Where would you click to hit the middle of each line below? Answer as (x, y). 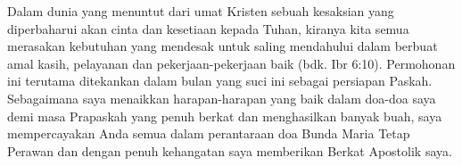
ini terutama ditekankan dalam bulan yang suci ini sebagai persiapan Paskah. (220, 81)
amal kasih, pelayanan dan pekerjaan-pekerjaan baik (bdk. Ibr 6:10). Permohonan (231, 63)
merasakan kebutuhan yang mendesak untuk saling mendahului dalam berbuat (223, 46)
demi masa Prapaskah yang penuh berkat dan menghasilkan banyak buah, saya (225, 116)
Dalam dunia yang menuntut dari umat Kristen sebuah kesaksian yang (201, 11)
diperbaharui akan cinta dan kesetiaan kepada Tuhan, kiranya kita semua (208, 28)
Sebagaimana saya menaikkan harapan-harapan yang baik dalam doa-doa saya (222, 98)
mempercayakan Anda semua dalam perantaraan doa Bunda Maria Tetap (209, 133)
